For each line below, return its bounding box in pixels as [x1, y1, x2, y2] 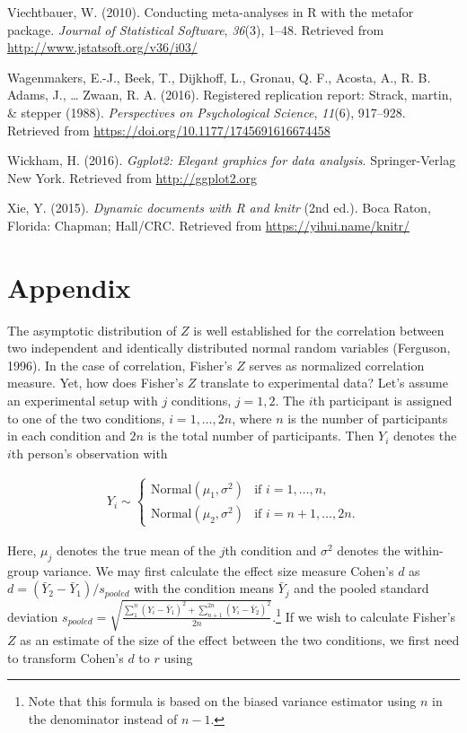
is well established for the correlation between [193, 320, 445, 339]
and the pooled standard [294, 579, 429, 598]
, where [232, 408, 272, 427]
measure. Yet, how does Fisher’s [7, 373, 184, 392]
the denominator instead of [28, 709, 178, 728]
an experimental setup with [7, 391, 158, 410]
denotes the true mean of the [56, 541, 216, 559]
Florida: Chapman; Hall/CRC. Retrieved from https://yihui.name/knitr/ [7, 215, 410, 234]
